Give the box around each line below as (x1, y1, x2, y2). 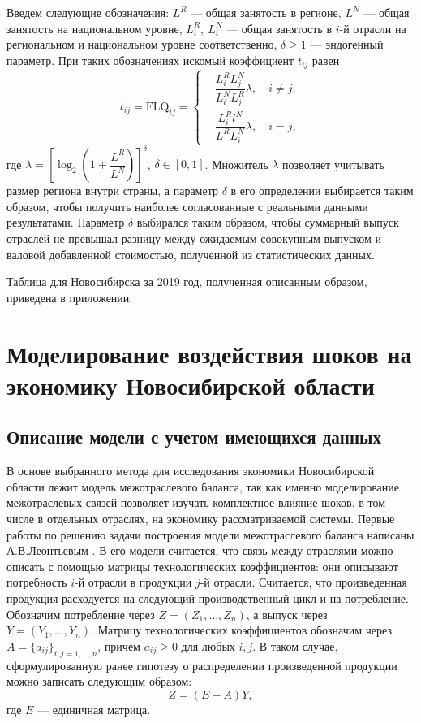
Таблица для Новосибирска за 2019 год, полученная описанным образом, (6, 273, 367, 290)
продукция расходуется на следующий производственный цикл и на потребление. (6, 589, 409, 606)
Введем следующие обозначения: (6, 4, 170, 20)
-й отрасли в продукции (75, 574, 192, 591)
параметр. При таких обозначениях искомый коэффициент (6, 51, 294, 68)
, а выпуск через (246, 605, 328, 622)
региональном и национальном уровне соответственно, (6, 36, 277, 53)
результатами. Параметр (6, 214, 125, 231)
